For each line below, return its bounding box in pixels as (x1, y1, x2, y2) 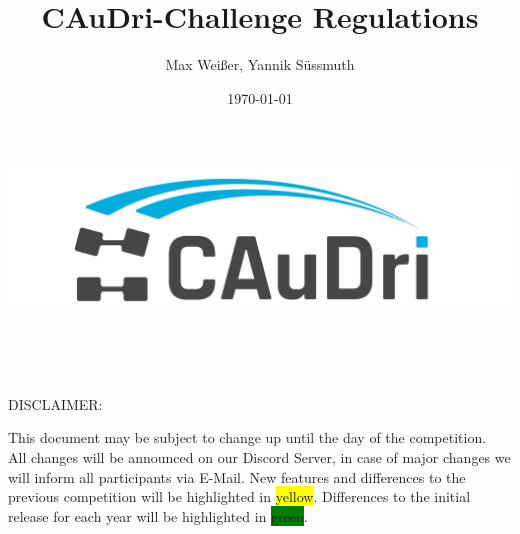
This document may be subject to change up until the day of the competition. (8, 427, 487, 448)
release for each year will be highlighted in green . (8, 505, 308, 526)
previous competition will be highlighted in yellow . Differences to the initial (8, 486, 471, 507)
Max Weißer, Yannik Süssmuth (165, 54, 355, 75)
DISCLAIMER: (8, 393, 103, 414)
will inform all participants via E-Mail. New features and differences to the (8, 466, 466, 487)
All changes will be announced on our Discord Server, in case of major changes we (8, 446, 511, 467)
